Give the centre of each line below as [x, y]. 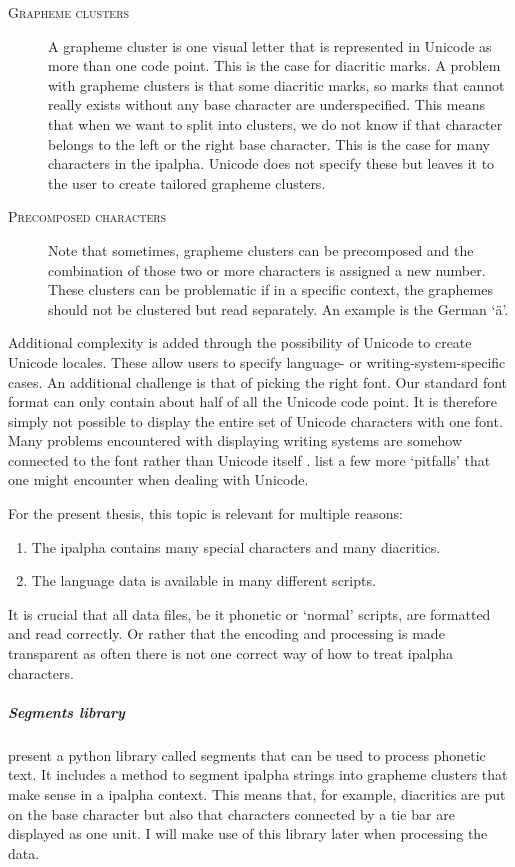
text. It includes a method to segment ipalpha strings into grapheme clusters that [258, 774]
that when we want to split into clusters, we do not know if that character [275, 123]
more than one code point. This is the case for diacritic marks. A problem [274, 65]
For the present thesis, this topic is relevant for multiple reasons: [205, 513]
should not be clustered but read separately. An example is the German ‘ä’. [278, 308]
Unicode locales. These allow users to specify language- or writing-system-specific [257, 361]
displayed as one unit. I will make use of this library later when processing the [248, 833]
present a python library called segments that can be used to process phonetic [247, 754]
